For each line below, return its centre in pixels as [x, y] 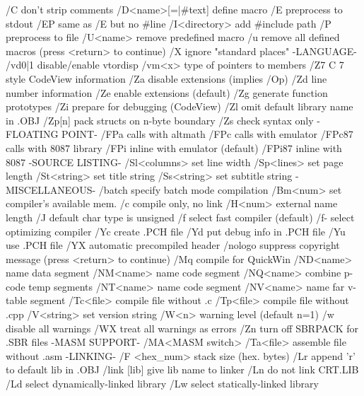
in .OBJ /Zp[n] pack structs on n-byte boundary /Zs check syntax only [160, 120]
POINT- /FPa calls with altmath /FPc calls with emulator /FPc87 [207, 134]
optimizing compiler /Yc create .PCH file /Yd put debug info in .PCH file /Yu [176, 231]
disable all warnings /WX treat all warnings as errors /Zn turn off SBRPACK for [182, 328]
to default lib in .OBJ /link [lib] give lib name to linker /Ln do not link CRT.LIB [182, 369]
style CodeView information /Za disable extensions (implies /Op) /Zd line [166, 78]
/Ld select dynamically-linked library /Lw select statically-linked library [162, 384]
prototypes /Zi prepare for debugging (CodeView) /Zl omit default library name [180, 106]
